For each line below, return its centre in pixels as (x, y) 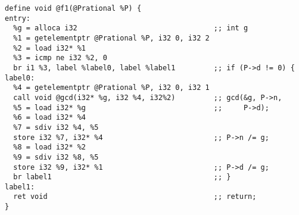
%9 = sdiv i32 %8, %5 (56, 157)
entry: (18, 18)
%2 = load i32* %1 (50, 48)
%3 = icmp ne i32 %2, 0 (60, 58)
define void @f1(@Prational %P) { (73, 8)
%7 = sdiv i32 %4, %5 (56, 127)
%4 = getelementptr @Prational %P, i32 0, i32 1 (111, 88)
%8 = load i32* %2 (50, 147)
